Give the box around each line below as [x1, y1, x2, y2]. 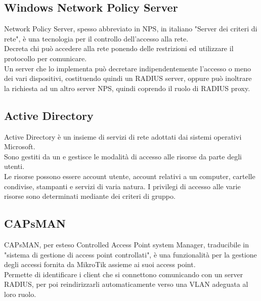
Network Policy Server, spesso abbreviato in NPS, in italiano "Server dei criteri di [4, 23, 257, 34]
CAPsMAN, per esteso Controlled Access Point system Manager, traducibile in [4, 239, 249, 249]
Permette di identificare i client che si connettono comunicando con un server [4, 269, 243, 279]
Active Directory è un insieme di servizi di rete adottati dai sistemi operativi [4, 131, 242, 142]
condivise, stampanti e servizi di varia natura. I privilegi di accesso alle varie [4, 181, 241, 191]
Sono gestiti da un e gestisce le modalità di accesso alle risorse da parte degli [4, 151, 242, 161]
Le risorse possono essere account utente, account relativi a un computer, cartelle [4, 170, 255, 181]
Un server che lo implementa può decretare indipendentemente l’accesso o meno [4, 63, 251, 73]
